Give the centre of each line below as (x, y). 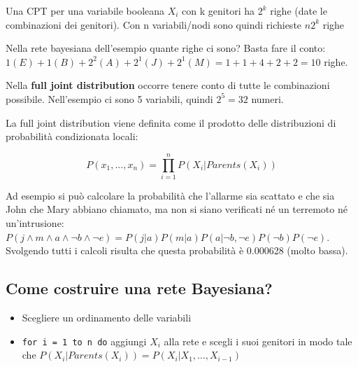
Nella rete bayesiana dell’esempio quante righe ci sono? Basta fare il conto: (166, 48)
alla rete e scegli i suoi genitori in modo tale (258, 341)
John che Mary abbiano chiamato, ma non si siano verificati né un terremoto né (177, 209)
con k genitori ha (218, 11)
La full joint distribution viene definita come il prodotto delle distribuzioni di (171, 122)
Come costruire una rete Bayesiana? (139, 288)
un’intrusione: (35, 223)
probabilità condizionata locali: (72, 136)
